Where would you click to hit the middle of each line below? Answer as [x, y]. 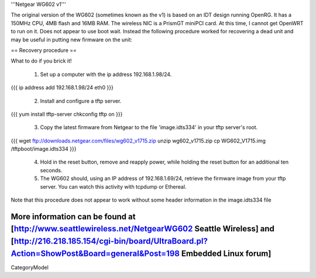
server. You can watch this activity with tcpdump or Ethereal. [113, 186]
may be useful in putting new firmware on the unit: [72, 39]
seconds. [51, 170]
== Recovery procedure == [44, 50]
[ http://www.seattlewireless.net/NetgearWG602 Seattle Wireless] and [143, 229]
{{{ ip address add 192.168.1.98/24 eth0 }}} [62, 88]
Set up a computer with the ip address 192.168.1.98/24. [106, 74]
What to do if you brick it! [41, 61]
